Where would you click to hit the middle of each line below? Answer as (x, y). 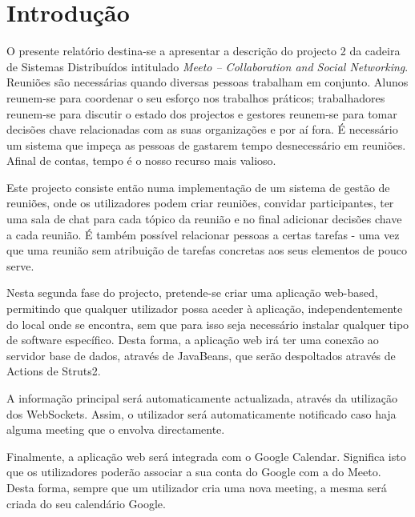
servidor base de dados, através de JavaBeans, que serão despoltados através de (201, 355)
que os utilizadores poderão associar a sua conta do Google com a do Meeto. (194, 472)
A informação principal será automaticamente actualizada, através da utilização (202, 398)
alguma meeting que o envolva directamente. (116, 429)
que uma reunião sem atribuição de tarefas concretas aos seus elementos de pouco (207, 250)
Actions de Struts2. (54, 371)
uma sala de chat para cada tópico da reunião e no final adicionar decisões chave (204, 219)
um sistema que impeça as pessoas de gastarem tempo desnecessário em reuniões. (206, 144)
